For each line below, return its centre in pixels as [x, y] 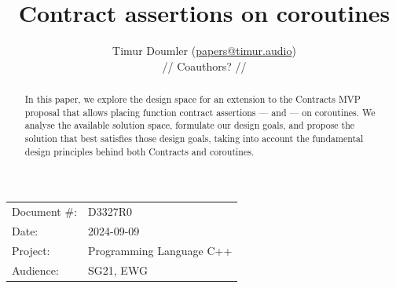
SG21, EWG [118, 270]
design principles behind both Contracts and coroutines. [139, 151]
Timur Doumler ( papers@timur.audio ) [204, 51]
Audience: [35, 270]
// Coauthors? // [204, 66]
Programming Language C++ [160, 250]
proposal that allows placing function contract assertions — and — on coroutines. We [200, 112]
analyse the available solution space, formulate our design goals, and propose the [190, 125]
